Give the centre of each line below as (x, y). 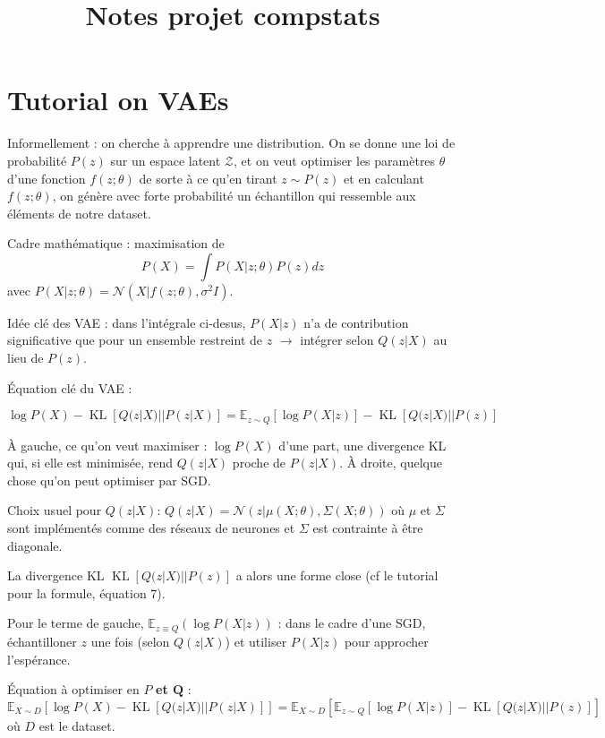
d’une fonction (47, 178)
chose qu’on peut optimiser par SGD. (109, 480)
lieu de (26, 358)
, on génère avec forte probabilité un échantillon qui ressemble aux (234, 196)
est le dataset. (77, 725)
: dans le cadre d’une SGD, (352, 623)
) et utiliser (256, 641)
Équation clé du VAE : (70, 387)
